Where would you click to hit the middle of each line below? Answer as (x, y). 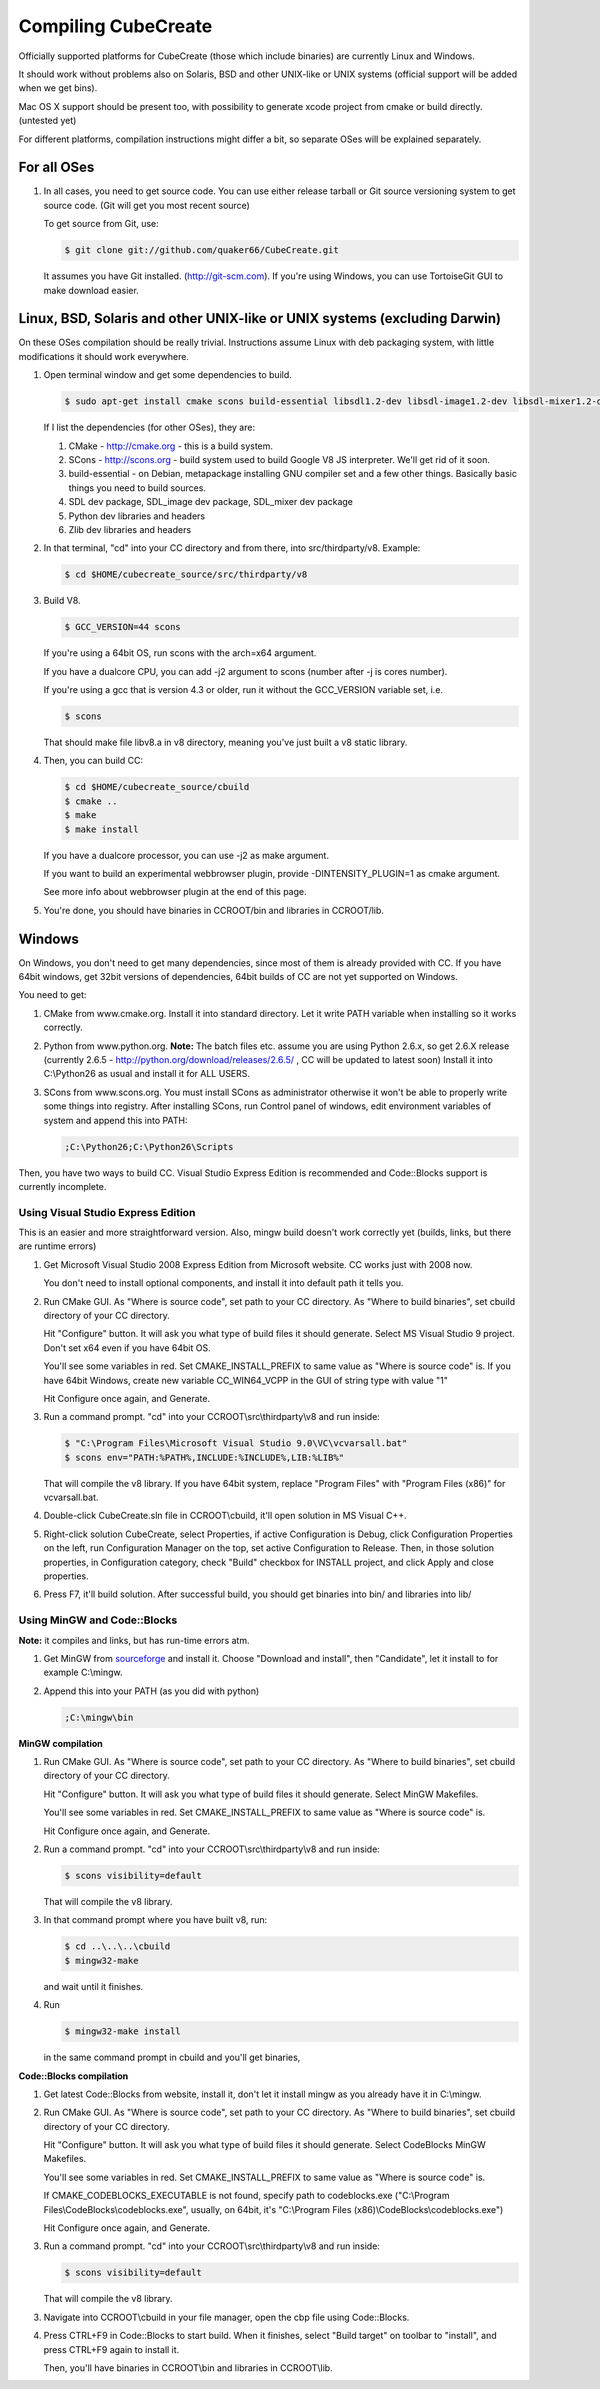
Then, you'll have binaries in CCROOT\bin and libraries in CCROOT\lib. (188, 2367)
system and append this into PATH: (115, 1120)
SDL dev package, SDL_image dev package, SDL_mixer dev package (211, 502)
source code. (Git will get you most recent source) (146, 205)
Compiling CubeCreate (115, 26)
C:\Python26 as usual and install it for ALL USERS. (146, 1074)
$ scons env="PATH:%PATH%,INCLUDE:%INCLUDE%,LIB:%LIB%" (204, 1457)
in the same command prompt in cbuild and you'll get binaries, (172, 2057)
